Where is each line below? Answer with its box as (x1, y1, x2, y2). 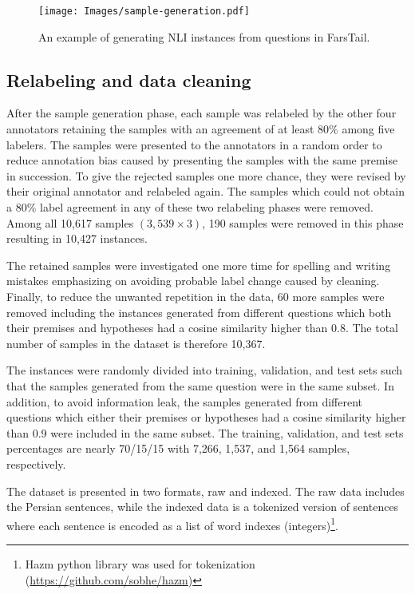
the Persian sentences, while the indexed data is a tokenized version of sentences (6, 498, 399, 515)
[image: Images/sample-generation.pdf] (38, 6, 250, 17)
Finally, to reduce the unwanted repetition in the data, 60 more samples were (6, 287, 385, 304)
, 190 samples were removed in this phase (202, 214, 404, 231)
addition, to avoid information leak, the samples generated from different (6, 393, 362, 410)
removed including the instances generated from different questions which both (6, 303, 392, 320)
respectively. (6, 455, 66, 472)
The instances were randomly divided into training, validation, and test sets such (6, 362, 403, 378)
